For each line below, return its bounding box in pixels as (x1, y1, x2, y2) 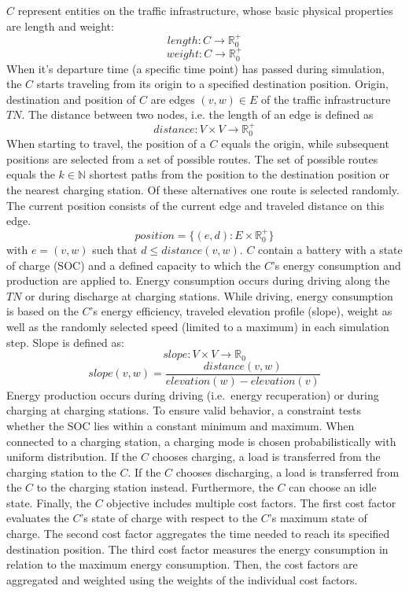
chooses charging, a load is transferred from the (152, 448, 381, 465)
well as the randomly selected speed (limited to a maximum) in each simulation (6, 319, 389, 335)
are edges (150, 90, 195, 107)
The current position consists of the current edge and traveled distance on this (6, 197, 385, 213)
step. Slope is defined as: (6, 333, 124, 350)
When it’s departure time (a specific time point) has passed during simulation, (6, 60, 385, 76)
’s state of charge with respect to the (80, 510, 258, 526)
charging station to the (6, 463, 116, 480)
